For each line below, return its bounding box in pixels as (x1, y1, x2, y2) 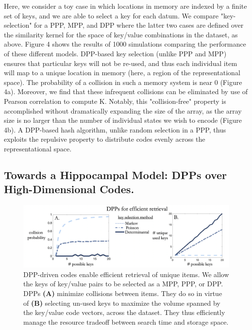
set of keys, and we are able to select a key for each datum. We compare (4, 10, 219, 20)
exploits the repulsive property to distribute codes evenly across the (4, 134, 205, 144)
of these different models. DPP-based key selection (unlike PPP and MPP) (4, 48, 227, 58)
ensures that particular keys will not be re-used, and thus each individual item (4, 58, 237, 68)
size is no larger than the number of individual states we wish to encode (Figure (4, 115, 242, 125)
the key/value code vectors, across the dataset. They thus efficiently (23, 307, 225, 317)
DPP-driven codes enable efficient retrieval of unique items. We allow (23, 269, 229, 279)
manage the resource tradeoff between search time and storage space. (23, 316, 229, 327)
